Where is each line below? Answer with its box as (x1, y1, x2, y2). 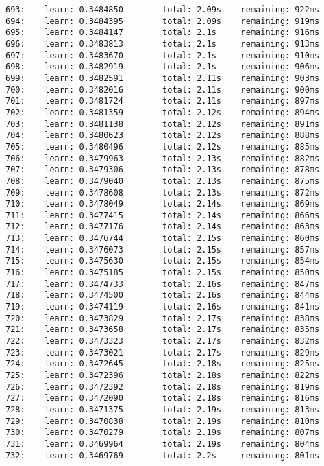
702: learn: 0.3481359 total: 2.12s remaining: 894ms (5, 107, 320, 117)
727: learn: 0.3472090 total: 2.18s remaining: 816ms (5, 393, 320, 404)
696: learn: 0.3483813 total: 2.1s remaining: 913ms (5, 38, 320, 49)
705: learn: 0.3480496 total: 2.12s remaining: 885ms (5, 141, 320, 152)
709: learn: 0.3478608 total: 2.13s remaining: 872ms (5, 187, 320, 198)
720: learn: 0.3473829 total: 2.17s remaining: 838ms (5, 313, 320, 323)
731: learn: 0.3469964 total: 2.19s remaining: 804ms (5, 439, 320, 449)
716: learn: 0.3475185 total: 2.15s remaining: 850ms (5, 268, 320, 278)
